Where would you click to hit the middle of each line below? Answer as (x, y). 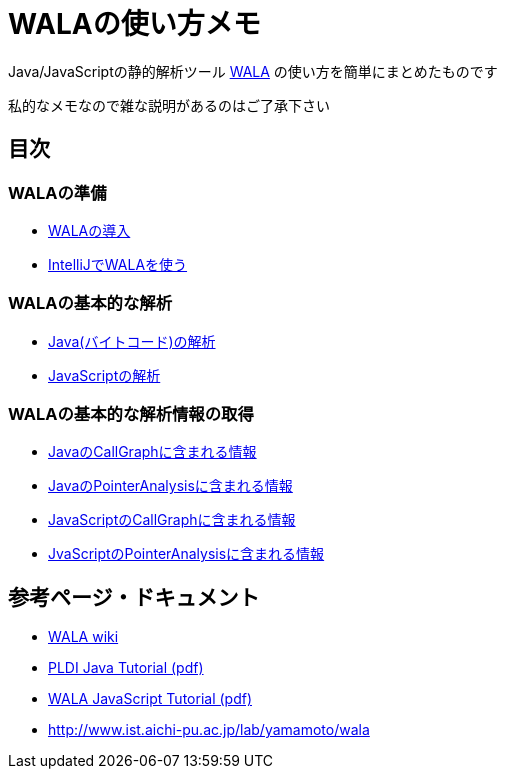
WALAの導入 (89, 230)
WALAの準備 (57, 192)
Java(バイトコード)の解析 (132, 341)
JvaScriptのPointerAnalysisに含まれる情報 (186, 554)
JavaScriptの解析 (104, 375)
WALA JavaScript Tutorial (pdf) (150, 699)
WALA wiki (83, 637)
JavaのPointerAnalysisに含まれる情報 (170, 486)
